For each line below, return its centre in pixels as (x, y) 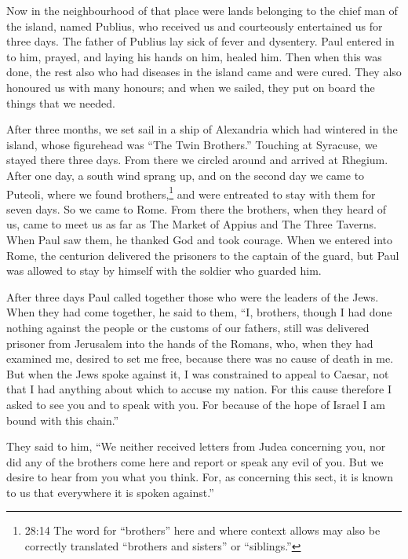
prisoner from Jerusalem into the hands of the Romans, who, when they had (190, 343)
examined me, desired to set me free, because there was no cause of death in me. (200, 358)
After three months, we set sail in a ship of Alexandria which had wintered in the (202, 129)
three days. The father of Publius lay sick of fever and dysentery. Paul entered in (200, 41)
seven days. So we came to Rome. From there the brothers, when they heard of (197, 208)
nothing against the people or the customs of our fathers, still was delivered (188, 327)
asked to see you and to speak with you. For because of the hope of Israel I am (196, 404)
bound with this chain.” (63, 420)
